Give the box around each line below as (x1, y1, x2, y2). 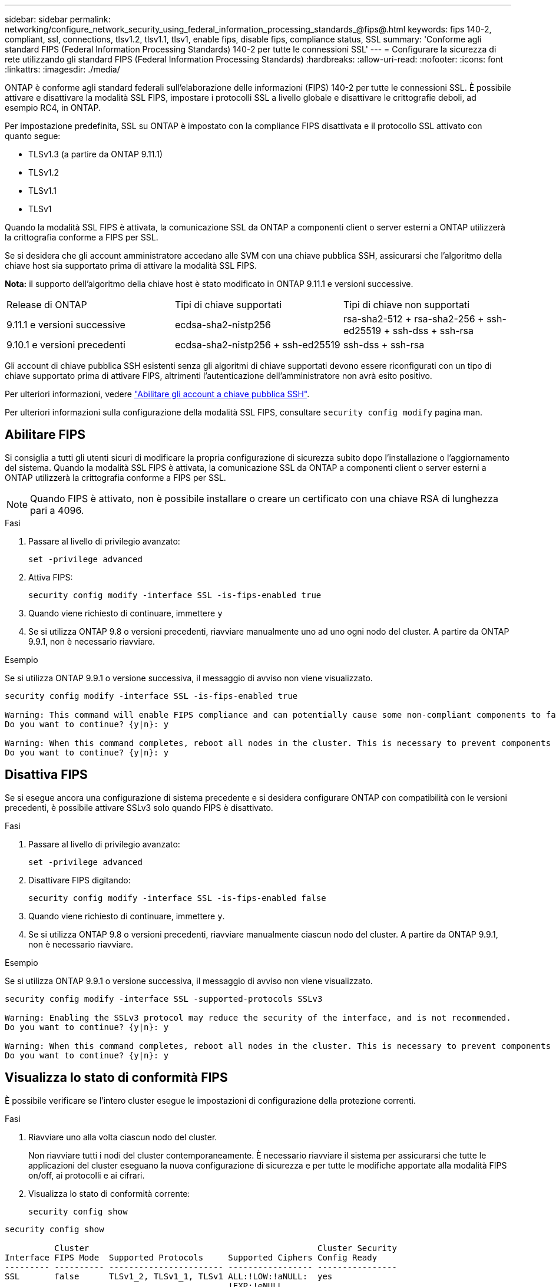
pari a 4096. (30, 504, 84, 516)
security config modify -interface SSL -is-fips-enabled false (28, 893, 326, 903)
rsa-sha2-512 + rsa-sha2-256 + (343, 313, 484, 325)
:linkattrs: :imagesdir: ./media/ (5, 64, 120, 74)
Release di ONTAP (6, 299, 87, 311)
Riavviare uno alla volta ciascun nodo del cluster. (28, 1131, 217, 1142)
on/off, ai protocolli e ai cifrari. (28, 1170, 145, 1180)
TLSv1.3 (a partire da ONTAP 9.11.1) (28, 149, 163, 159)
